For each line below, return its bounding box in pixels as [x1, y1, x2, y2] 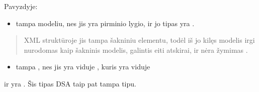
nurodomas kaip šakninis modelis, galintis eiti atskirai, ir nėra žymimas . [24, 44, 248, 55]
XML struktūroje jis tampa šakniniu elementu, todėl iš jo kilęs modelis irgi [24, 35, 255, 45]
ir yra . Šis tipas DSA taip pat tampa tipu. [4, 78, 136, 88]
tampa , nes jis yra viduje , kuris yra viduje [16, 61, 150, 72]
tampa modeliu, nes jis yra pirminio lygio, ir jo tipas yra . [16, 18, 195, 28]
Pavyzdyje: [4, 1, 38, 11]
